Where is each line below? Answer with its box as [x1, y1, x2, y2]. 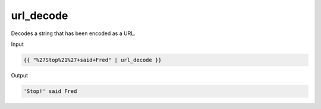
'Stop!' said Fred [23, 88, 77, 95]
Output [11, 71, 28, 79]
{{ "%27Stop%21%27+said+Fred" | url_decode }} [23, 57, 162, 63]
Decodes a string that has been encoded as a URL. [11, 30, 136, 37]
